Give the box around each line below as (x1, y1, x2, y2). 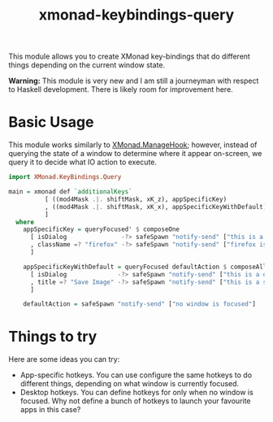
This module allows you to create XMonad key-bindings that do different (8, 51, 250, 62)
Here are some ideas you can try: (8, 355, 120, 364)
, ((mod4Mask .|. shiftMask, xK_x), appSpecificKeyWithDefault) (44, 202, 267, 211)
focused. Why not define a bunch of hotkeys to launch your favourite (19, 396, 251, 406)
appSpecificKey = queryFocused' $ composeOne (23, 225, 180, 233)
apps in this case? (19, 405, 81, 415)
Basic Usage (8, 113, 94, 132)
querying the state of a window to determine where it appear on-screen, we (8, 149, 262, 159)
